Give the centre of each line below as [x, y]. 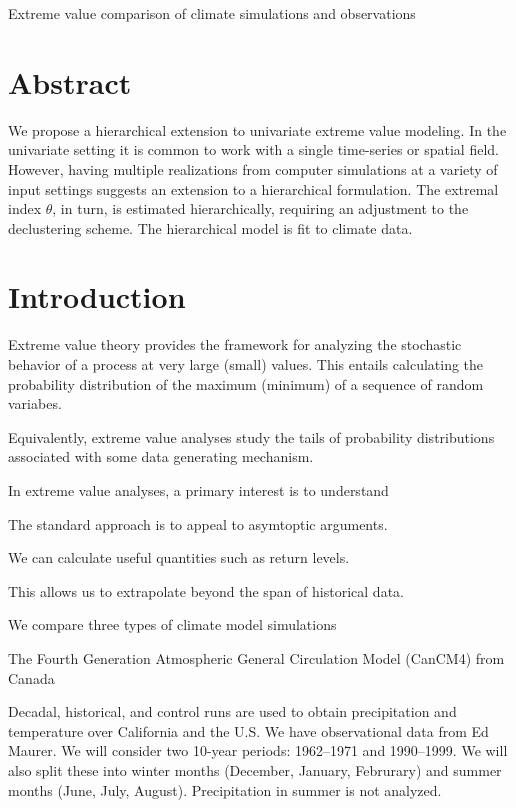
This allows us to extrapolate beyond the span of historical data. [206, 590]
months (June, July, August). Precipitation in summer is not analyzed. [225, 789]
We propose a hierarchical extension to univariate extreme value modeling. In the [257, 129]
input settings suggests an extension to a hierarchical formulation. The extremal [253, 188]
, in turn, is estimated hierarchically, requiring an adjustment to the [260, 208]
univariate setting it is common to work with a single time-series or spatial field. [253, 149]
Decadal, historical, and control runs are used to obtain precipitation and [232, 711]
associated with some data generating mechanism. [161, 456]
